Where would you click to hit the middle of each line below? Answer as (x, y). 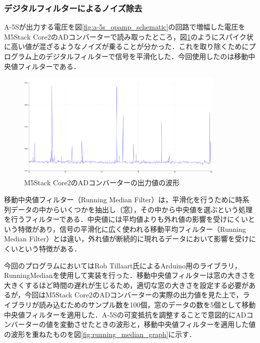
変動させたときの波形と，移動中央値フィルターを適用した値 (158, 324)
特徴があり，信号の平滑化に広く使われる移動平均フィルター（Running (132, 229)
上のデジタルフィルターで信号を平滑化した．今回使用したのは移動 (140, 56)
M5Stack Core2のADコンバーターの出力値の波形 (102, 183)
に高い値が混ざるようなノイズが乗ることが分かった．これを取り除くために (126, 46)
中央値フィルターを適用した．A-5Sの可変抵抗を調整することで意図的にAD (125, 314)
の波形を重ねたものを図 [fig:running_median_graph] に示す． (100, 334)
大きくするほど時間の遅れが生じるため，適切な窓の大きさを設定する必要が (126, 285)
